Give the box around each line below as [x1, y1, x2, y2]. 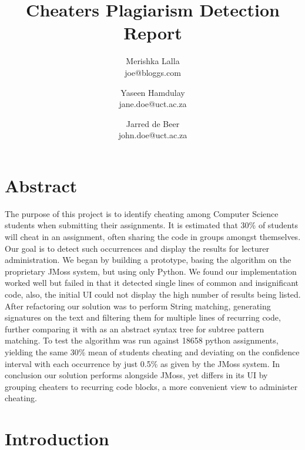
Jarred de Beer [126, 117, 180, 129]
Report [123, 21, 182, 45]
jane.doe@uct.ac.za [119, 98, 187, 110]
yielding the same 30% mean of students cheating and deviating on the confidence [5, 345, 300, 358]
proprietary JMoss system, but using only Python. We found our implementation [5, 265, 297, 277]
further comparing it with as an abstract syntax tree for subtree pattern [5, 322, 264, 335]
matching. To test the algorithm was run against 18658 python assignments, [5, 334, 279, 346]
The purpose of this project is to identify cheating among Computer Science [5, 207, 279, 219]
